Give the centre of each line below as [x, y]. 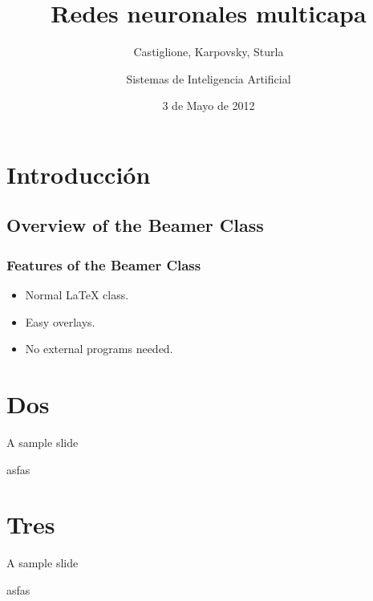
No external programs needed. [99, 349]
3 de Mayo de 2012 [209, 106]
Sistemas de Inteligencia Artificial [209, 78]
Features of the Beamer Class [104, 264]
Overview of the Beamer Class [135, 225]
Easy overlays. [60, 321]
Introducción [79, 174]
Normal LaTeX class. [77, 295]
